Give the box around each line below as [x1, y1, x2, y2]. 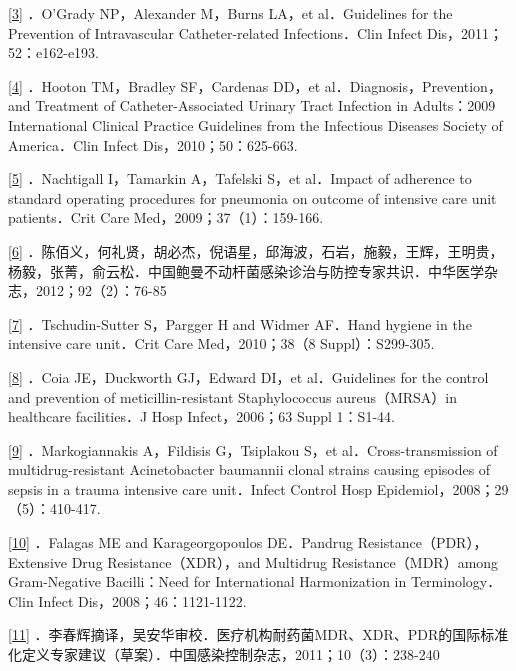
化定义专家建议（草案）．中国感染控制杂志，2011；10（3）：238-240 [8, 644, 440, 665]
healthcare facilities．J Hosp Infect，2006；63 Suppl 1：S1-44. [8, 406, 395, 427]
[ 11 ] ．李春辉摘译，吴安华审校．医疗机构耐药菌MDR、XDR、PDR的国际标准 [8, 624, 509, 645]
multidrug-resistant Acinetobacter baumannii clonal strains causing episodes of [8, 459, 491, 480]
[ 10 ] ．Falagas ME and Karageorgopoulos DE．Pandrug [8, 532, 354, 553]
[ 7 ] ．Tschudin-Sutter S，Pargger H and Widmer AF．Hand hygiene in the [8, 313, 472, 334]
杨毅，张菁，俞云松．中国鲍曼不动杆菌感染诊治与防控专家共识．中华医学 [8, 260, 484, 281]
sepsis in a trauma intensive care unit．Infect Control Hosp [8, 478, 373, 499]
